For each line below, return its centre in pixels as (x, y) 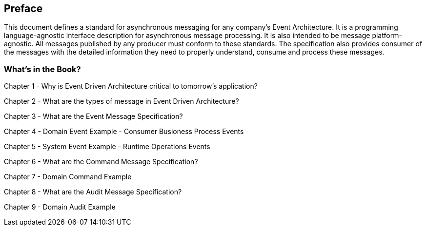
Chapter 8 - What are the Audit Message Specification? (93, 192)
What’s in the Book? (42, 69)
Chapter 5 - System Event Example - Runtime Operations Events (107, 147)
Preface (23, 9)
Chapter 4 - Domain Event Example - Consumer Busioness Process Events (124, 132)
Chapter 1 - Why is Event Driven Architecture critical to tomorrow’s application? (131, 86)
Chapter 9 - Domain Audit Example (60, 207)
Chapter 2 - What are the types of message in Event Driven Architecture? (122, 101)
